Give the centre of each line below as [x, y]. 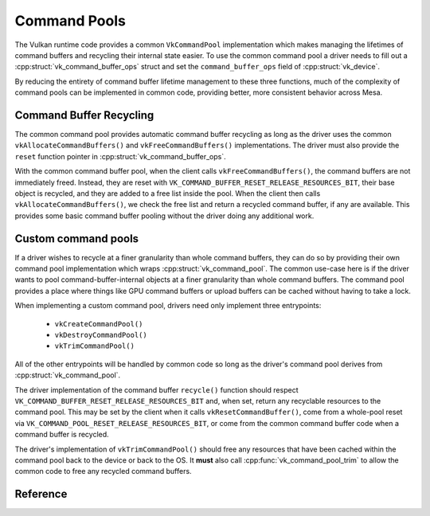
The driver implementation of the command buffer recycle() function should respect [156, 389]
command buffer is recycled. [62, 435]
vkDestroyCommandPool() [101, 335]
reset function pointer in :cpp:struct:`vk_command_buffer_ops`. [120, 156]
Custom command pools [77, 238]
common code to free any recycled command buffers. [103, 471]
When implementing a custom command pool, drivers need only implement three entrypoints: [168, 306]
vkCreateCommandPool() [99, 324]
